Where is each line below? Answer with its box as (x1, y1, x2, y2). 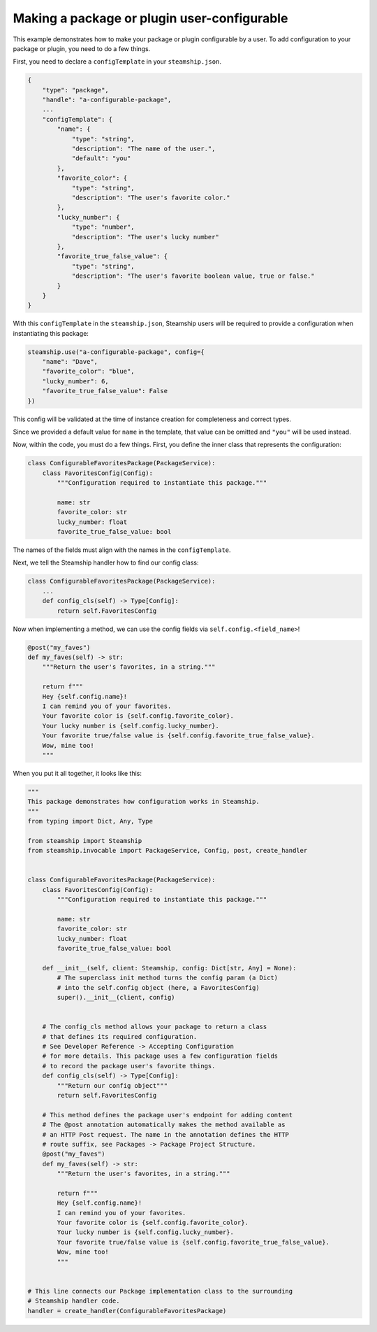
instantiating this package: (13, 329, 89, 337)
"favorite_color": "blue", (42, 367, 135, 376)
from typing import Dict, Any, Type (27, 817, 154, 826)
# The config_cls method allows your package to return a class (42, 1023, 267, 1031)
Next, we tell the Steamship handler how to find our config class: (13, 558, 199, 567)
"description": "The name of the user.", (71, 145, 216, 153)
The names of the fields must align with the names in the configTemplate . (13, 546, 231, 554)
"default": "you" (71, 155, 131, 162)
